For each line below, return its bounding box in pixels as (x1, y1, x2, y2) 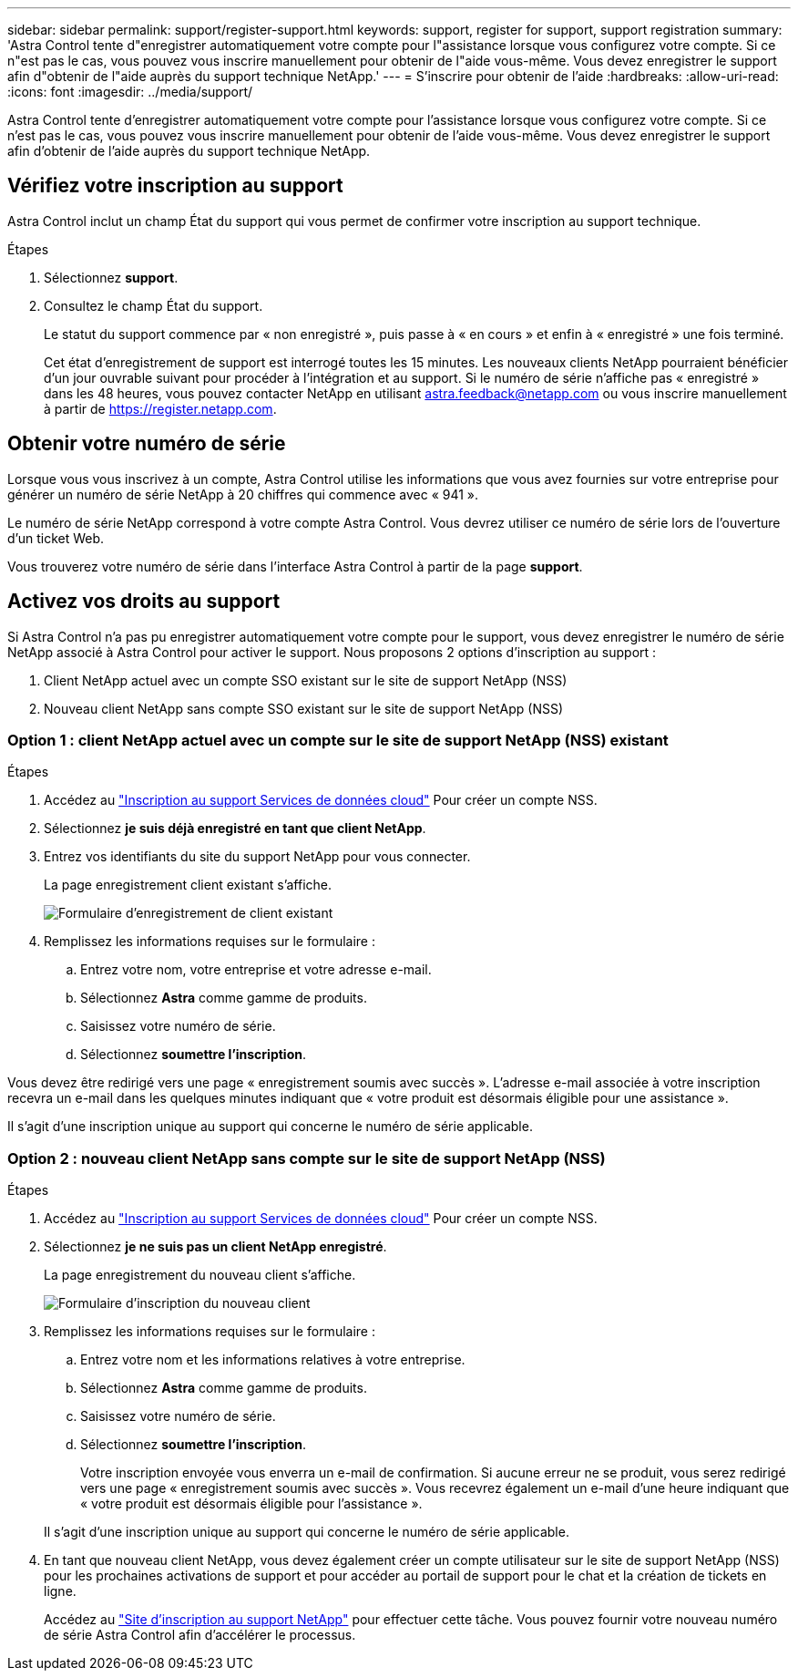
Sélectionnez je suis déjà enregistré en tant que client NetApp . (44, 820, 426, 837)
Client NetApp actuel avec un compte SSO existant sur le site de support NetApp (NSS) (44, 672, 568, 688)
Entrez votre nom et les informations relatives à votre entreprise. (80, 1352, 465, 1368)
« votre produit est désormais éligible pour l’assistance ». (80, 1496, 423, 1512)
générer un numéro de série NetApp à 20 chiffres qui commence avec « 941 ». (7, 486, 479, 502)
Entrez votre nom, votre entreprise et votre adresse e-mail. (80, 962, 432, 978)
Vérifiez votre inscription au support (7, 174, 343, 198)
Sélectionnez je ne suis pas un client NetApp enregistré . (44, 1239, 387, 1255)
